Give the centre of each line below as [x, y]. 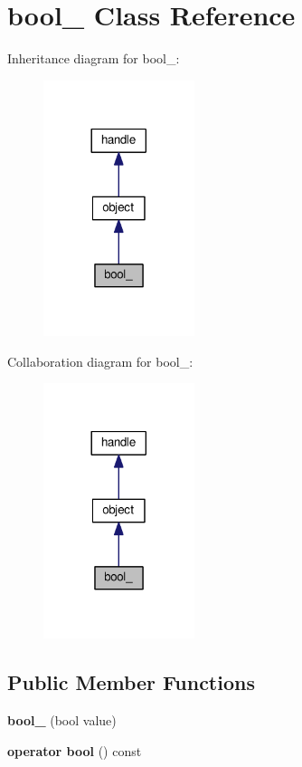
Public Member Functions [131, 682]
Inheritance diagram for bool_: [94, 58]
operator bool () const [75, 750]
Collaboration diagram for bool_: [100, 361]
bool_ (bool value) [62, 720]
